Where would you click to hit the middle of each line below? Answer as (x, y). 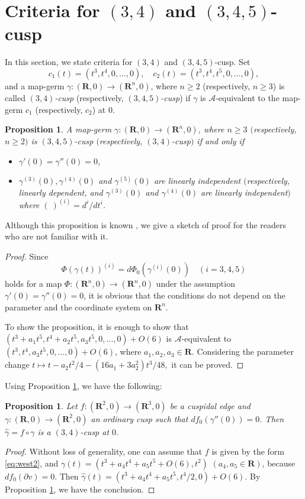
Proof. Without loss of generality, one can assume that (104, 451)
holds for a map (33, 283)
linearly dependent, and (61, 192)
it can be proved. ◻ (208, 364)
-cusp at (95, 431)
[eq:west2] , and (32, 463)
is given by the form (248, 451)
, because (279, 463)
